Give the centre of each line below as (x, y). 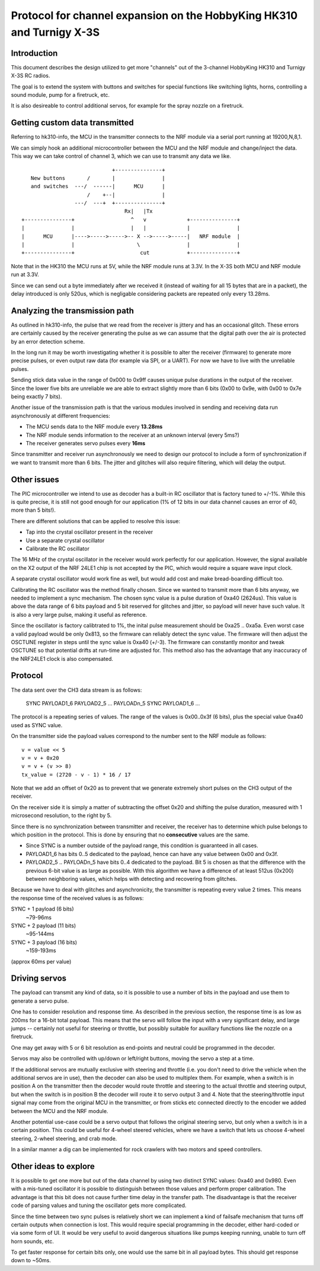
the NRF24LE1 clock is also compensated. (62, 658)
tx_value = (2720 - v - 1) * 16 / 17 (76, 774)
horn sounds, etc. (33, 1241)
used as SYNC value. (37, 725)
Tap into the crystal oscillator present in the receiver (89, 532)
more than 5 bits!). (33, 510)
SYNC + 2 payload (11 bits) (44, 925)
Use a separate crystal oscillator (65, 540)
